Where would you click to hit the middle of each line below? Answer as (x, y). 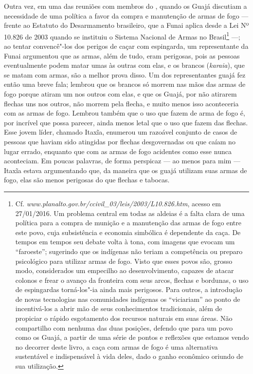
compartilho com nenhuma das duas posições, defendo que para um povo (124, 327)
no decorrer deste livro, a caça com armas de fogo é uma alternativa (117, 346)
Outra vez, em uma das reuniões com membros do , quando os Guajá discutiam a (126, 6)
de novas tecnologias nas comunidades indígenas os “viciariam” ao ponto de (128, 299)
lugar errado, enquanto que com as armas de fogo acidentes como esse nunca (118, 151)
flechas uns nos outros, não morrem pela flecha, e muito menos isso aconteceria (121, 103)
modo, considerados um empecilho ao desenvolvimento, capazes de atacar (125, 270)
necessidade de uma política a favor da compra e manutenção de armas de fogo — (126, 15)
